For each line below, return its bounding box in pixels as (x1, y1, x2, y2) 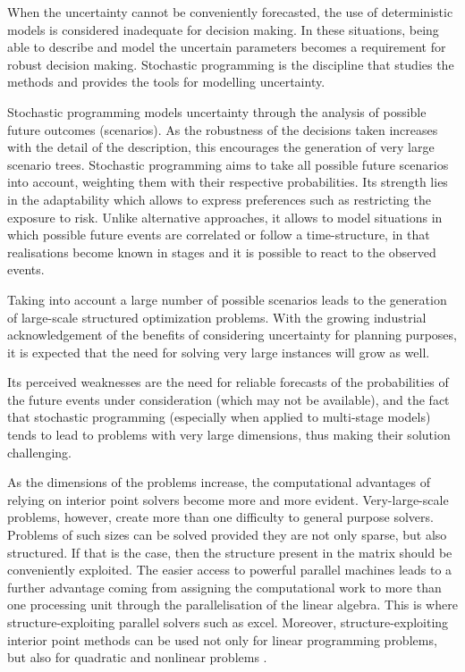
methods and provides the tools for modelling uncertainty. (7, 72, 325, 91)
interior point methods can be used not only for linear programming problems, (7, 630, 437, 649)
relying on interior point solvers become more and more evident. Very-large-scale (7, 490, 449, 508)
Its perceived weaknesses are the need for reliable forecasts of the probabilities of (7, 373, 449, 391)
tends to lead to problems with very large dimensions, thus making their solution (7, 425, 451, 444)
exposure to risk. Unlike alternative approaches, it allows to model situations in (7, 207, 443, 226)
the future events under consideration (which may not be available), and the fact (7, 390, 450, 408)
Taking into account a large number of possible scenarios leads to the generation (7, 290, 447, 308)
